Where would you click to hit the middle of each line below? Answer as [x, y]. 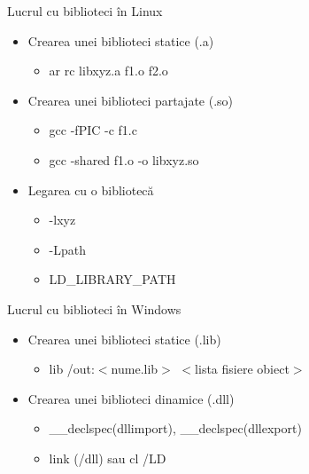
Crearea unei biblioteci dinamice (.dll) [131, 398]
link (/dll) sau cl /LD [108, 458]
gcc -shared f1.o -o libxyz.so [124, 159]
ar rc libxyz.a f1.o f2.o [108, 71]
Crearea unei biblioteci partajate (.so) [131, 100]
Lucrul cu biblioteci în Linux [85, 11]
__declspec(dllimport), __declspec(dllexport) [175, 428]
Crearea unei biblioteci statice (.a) [121, 40]
